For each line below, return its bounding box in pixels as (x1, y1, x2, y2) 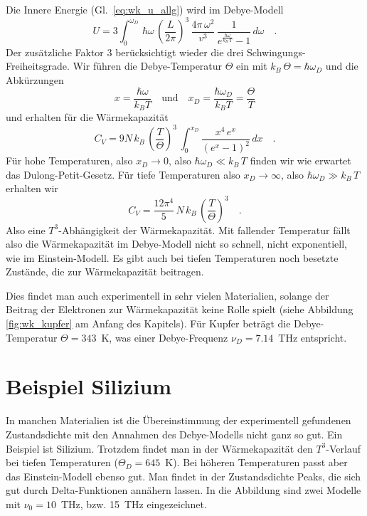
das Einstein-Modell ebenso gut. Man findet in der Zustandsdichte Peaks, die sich (6, 468, 361, 483)
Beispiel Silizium (6, 372, 172, 401)
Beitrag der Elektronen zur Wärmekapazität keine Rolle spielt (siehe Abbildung (6, 302, 353, 317)
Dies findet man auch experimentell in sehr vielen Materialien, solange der (6, 288, 329, 302)
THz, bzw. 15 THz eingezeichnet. (60, 496, 207, 511)
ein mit (236, 58, 267, 73)
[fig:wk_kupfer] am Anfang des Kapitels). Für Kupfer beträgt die (6, 316, 291, 331)
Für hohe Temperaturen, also (6, 153, 133, 168)
